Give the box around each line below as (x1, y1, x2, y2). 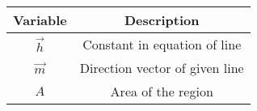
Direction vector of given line (79, 58, 244, 77)
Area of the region (110, 82, 213, 100)
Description (124, 11, 200, 29)
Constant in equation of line (82, 35, 242, 53)
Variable (13, 11, 67, 29)
